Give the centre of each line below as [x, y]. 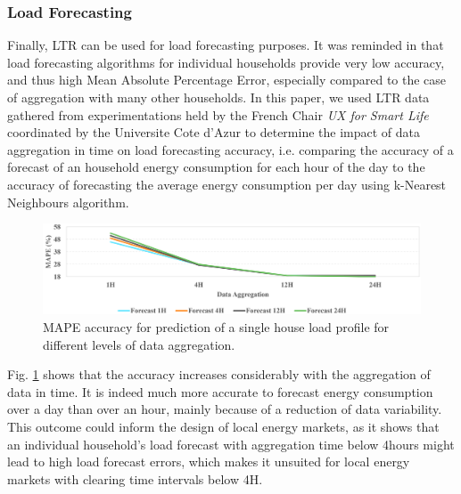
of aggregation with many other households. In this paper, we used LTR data [218, 97]
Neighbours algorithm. [68, 202]
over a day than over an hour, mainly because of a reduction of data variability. [225, 409]
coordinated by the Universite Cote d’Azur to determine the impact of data [214, 132]
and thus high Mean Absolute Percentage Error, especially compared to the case [227, 80]
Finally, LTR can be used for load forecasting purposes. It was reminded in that [226, 45]
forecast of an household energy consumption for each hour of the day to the [216, 167]
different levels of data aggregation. [139, 344]
